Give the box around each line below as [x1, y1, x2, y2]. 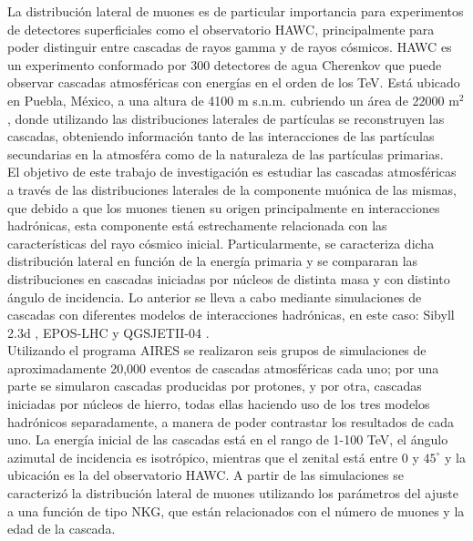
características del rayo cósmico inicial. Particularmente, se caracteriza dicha [7, 233, 435, 252]
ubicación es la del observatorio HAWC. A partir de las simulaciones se [7, 465, 404, 485]
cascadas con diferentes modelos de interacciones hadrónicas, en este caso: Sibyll [7, 305, 455, 324]
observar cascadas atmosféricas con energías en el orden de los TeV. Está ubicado [7, 73, 460, 92]
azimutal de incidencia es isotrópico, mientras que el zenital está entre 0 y [7, 447, 419, 466]
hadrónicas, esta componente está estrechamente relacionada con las [7, 216, 387, 235]
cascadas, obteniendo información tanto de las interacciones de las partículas [7, 127, 435, 146]
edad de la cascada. [7, 519, 116, 538]
